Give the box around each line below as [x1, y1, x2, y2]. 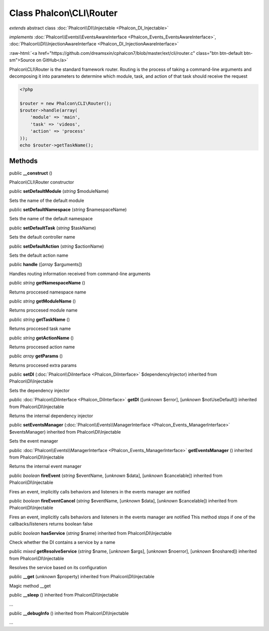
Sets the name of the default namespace [9, 216, 93, 222]
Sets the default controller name [9, 234, 76, 240]
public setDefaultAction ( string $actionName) [9, 243, 104, 249]
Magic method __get [9, 583, 51, 589]
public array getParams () [9, 353, 63, 359]
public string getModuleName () [9, 298, 76, 304]
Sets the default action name [9, 252, 68, 259]
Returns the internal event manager [9, 464, 82, 470]
